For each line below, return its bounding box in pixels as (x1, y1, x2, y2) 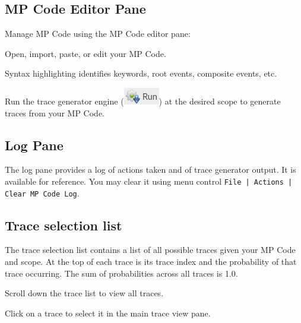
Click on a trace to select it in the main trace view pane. (5, 306, 211, 319)
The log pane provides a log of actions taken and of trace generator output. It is (5, 163, 296, 176)
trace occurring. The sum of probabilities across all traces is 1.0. (5, 267, 238, 279)
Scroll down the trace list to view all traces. (5, 287, 164, 299)
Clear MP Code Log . (5, 186, 80, 199)
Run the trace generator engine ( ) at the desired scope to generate (5, 94, 281, 107)
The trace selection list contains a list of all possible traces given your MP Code (5, 243, 296, 256)
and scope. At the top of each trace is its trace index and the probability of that (5, 255, 297, 268)
